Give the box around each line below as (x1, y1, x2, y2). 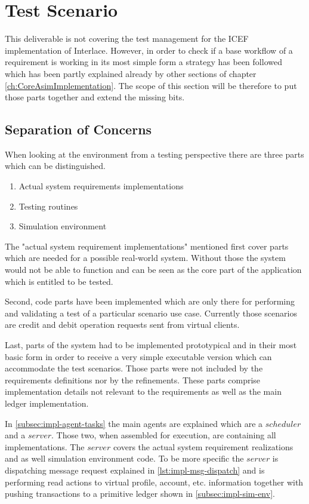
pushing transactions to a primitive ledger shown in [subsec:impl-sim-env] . (5, 487, 275, 500)
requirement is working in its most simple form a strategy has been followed (5, 56, 282, 68)
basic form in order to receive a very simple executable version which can (5, 350, 272, 362)
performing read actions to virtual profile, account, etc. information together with (5, 475, 304, 488)
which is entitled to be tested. (5, 275, 113, 287)
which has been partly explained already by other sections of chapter (5, 67, 257, 79)
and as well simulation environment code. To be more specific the (5, 452, 244, 465)
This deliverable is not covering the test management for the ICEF (5, 32, 249, 45)
